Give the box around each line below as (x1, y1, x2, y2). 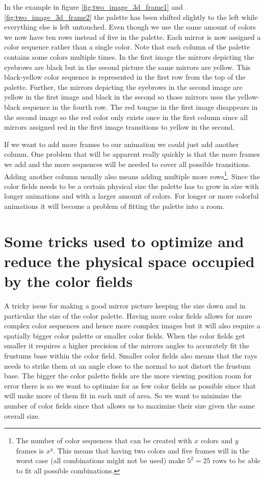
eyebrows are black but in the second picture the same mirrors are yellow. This (4, 61, 251, 72)
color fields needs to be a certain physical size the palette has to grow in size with (4, 180, 259, 191)
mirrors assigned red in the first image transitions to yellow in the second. (4, 122, 235, 132)
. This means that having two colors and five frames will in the (53, 445, 250, 456)
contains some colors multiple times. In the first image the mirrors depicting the (4, 51, 254, 62)
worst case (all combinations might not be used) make (16, 455, 185, 466)
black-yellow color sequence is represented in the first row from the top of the (4, 71, 246, 82)
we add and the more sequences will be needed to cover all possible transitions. (4, 158, 251, 169)
